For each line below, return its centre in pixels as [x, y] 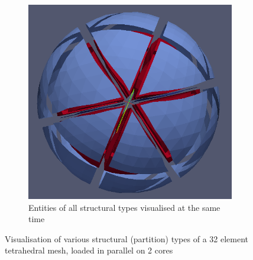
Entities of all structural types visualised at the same [124, 207]
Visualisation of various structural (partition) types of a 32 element [127, 238]
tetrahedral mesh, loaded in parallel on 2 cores [89, 250]
